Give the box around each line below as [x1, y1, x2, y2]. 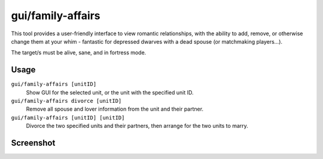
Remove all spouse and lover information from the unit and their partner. [26, 105, 203, 113]
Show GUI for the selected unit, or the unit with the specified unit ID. [26, 88, 194, 96]
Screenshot [11, 138, 56, 148]
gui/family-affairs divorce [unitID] [11, 97, 122, 105]
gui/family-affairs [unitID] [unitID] [11, 114, 125, 121]
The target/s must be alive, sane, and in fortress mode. [11, 49, 147, 56]
